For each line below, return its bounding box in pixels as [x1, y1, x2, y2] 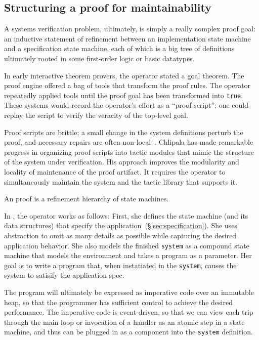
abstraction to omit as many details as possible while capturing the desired [4, 230, 237, 240]
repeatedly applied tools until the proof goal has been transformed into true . [4, 90, 243, 100]
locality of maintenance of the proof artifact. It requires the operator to [4, 166, 226, 177]
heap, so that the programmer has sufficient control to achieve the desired [4, 296, 233, 307]
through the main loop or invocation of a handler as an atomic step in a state [4, 316, 245, 327]
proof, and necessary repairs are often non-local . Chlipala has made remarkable [4, 137, 253, 147]
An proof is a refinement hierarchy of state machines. [4, 193, 169, 204]
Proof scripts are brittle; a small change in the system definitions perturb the [4, 126, 243, 137]
